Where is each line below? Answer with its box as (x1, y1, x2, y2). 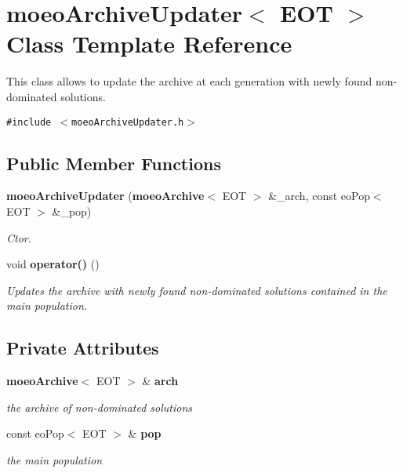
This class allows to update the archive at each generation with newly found (6, 73, 372, 89)
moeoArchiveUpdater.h (71, 116, 184, 128)
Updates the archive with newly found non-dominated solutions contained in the (6, 282, 387, 298)
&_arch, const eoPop (268, 187, 370, 204)
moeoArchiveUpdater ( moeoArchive (6, 187, 205, 204)
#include (6, 116, 52, 128)
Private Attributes (6, 336, 159, 360)
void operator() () (6, 256, 100, 272)
